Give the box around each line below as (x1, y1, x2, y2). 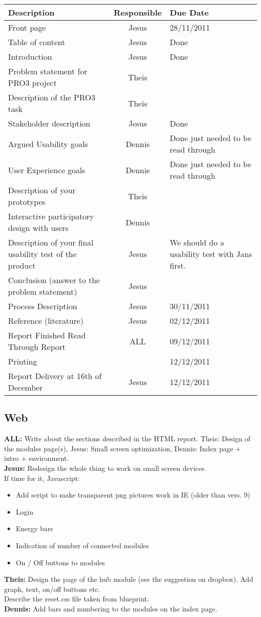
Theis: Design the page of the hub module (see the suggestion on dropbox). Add (4, 574, 253, 584)
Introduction (8, 51, 52, 62)
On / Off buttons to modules (16, 557, 105, 567)
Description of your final (8, 236, 94, 248)
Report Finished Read (8, 329, 86, 341)
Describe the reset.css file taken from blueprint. (4, 593, 150, 604)
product (8, 260, 36, 271)
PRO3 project (8, 77, 57, 88)
